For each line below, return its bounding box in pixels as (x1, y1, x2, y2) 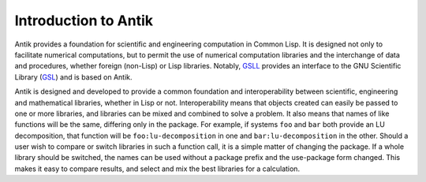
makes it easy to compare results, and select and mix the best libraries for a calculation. (14, 164, 300, 173)
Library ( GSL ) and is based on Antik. (14, 72, 133, 82)
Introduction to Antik (14, 12, 154, 29)
